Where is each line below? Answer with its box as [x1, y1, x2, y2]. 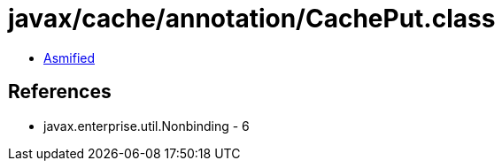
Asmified [43, 50, 96, 65]
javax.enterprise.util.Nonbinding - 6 [43, 118, 250, 134]
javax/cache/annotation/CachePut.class [8, 4, 496, 34]
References [8, 80, 112, 103]
